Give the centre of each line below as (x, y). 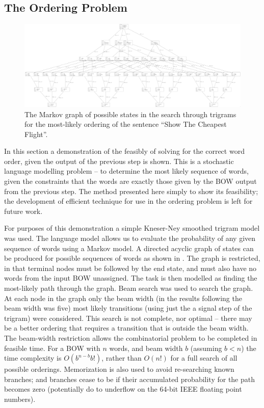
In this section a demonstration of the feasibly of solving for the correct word (124, 151)
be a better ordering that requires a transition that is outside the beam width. (126, 328)
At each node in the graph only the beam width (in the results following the (123, 298)
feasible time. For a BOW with (52, 348)
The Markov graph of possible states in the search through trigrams (130, 114)
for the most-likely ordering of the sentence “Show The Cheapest (126, 124)
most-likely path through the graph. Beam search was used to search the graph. (129, 288)
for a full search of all (204, 358)
